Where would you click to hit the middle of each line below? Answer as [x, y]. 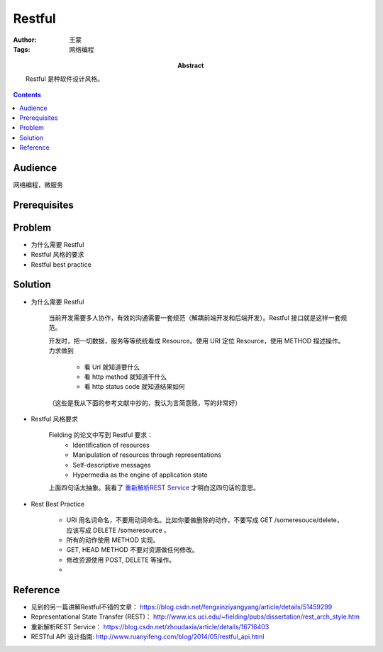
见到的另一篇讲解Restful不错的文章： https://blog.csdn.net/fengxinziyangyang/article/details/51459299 [182, 607]
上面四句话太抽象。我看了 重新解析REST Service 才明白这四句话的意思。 [154, 488]
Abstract [191, 66]
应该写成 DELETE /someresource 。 [118, 530]
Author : [25, 40]
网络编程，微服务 [38, 184]
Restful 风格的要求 [57, 255]
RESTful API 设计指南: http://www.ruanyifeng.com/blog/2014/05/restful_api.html [148, 637]
